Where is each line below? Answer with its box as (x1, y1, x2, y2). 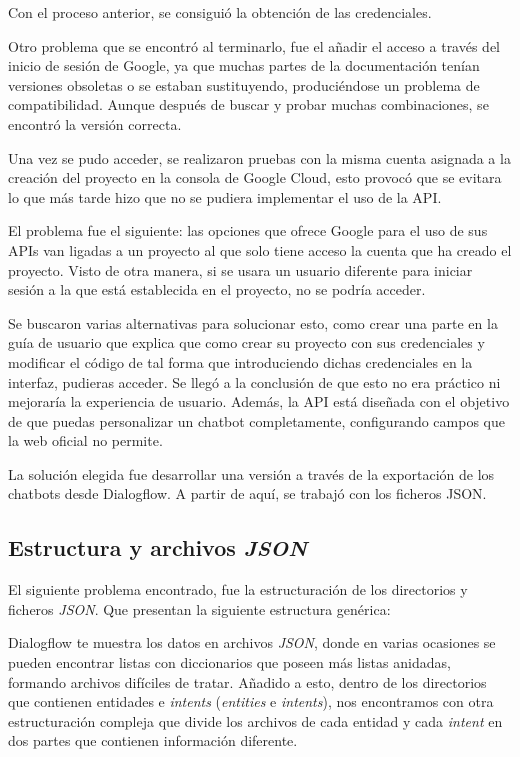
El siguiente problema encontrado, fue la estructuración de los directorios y (8, 579, 468, 600)
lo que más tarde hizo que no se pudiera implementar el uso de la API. (8, 186, 442, 207)
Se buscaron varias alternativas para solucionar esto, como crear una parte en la (8, 312, 498, 333)
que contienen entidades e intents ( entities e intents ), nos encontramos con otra (8, 691, 494, 712)
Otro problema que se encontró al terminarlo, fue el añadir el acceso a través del (8, 35, 501, 56)
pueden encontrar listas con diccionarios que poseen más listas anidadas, (8, 652, 451, 673)
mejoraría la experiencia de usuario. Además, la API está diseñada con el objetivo (8, 391, 510, 412)
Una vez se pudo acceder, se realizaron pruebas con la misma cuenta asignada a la (8, 147, 511, 168)
